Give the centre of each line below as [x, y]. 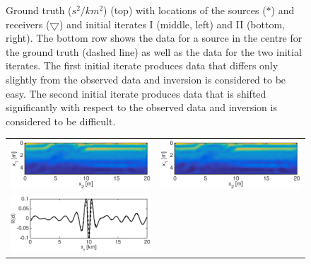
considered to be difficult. [61, 121]
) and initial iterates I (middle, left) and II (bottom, [172, 24]
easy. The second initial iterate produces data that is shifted [136, 93]
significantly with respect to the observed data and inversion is [141, 107]
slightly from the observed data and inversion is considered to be [146, 79]
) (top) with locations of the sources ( [185, 10]
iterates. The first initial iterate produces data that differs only [142, 65]
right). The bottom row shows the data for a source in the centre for [154, 38]
